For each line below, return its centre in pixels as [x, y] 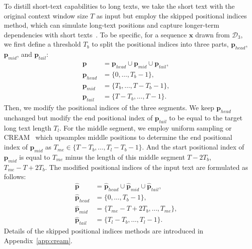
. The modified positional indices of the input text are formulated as [146, 167]
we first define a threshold [42, 44]
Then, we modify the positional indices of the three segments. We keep [109, 108]
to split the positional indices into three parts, [160, 44]
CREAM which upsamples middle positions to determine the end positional [118, 137]
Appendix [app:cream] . [38, 240]
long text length [28, 127]
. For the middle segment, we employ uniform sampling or [145, 127]
